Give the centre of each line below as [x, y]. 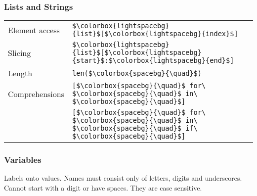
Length [20, 73]
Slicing [20, 52]
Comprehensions [36, 94]
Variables [23, 160]
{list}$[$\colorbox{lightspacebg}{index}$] [155, 34]
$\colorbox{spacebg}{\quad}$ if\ [135, 128]
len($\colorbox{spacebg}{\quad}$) [137, 73]
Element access [34, 30]
